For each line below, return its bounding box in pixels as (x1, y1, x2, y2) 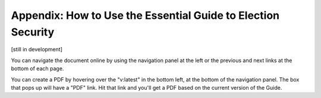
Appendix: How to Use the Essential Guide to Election (11, 9, 280, 22)
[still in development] (11, 46, 62, 53)
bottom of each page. (11, 65, 64, 72)
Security (11, 25, 55, 38)
